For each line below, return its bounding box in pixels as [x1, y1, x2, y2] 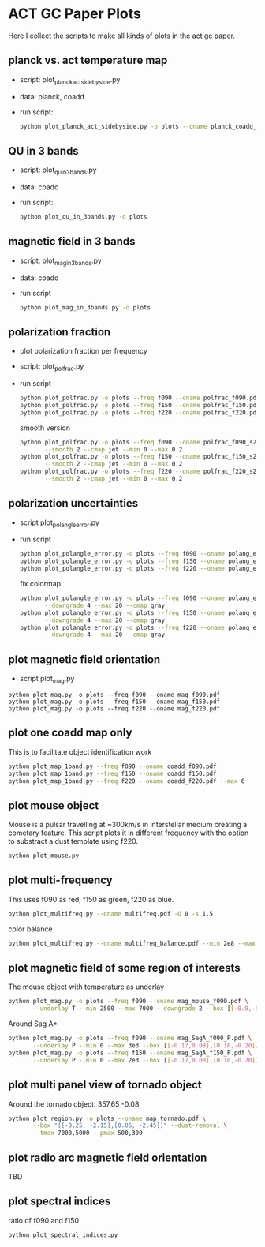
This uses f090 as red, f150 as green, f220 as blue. [8, 894, 174, 904]
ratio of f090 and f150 [8, 1215, 80, 1225]
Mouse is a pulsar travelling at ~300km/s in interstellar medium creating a [8, 820, 248, 829]
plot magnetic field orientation [8, 653, 161, 666]
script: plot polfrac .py [19, 361, 84, 373]
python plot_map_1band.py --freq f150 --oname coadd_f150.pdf [8, 770, 217, 777]
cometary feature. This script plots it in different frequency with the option [8, 828, 249, 837]
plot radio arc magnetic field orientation [8, 1151, 207, 1164]
